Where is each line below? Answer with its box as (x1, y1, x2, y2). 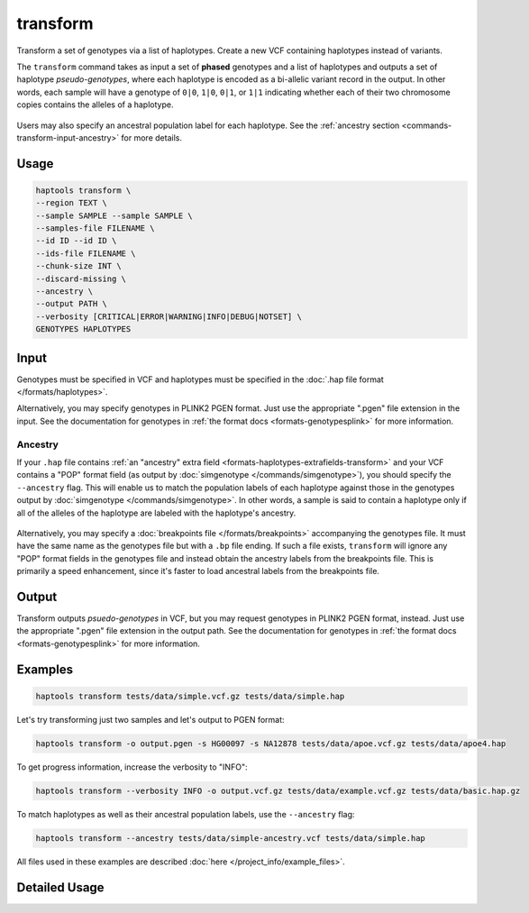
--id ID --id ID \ (35, 235, 117, 246)
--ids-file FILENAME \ (35, 248, 136, 259)
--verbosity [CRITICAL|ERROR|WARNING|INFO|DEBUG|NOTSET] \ (35, 311, 302, 322)
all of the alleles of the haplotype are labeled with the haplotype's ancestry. (16, 507, 296, 518)
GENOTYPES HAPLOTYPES (35, 324, 132, 334)
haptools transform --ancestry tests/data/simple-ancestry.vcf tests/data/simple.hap (35, 833, 425, 843)
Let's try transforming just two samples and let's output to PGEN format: (16, 714, 285, 725)
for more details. (121, 132, 182, 143)
